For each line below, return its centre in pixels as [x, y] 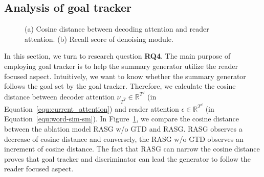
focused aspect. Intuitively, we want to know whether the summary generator [125, 76]
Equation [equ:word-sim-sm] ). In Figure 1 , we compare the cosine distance [122, 119]
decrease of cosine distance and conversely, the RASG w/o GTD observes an [124, 138]
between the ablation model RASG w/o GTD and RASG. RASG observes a [123, 128]
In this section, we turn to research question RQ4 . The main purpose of [117, 56]
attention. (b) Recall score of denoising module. [99, 39]
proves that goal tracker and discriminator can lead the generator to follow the [127, 158]
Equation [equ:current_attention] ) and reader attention [92, 108]
